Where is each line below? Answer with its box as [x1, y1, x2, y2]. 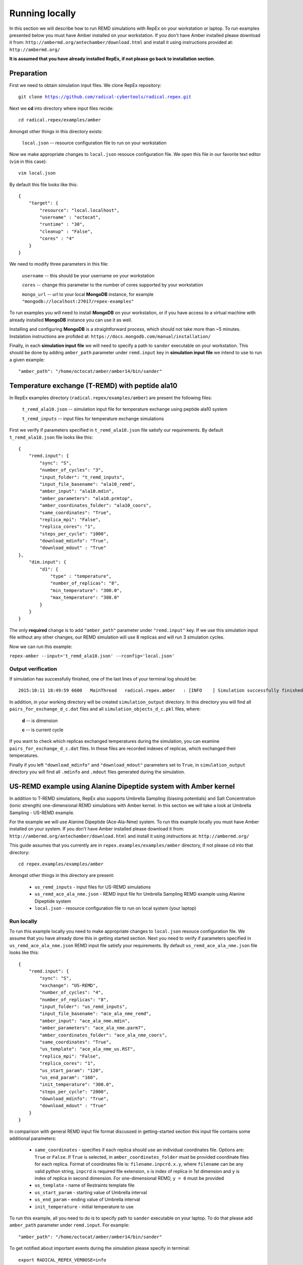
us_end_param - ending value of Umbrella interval [34, 1197, 140, 1203]
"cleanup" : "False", [39, 228, 93, 234]
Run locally [9, 917, 37, 924]
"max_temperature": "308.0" [50, 595, 120, 601]
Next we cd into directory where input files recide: [9, 105, 114, 111]
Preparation [9, 69, 47, 77]
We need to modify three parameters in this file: [9, 261, 109, 267]
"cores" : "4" [39, 236, 75, 241]
